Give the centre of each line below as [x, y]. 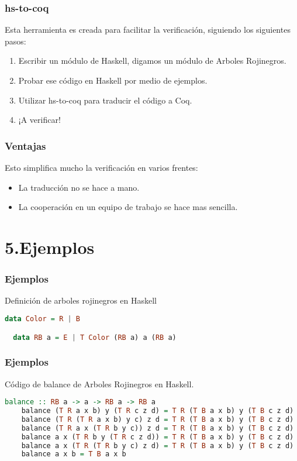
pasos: [15, 41]
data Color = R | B [42, 319]
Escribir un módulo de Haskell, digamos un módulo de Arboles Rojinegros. [152, 61]
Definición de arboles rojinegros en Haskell [81, 300]
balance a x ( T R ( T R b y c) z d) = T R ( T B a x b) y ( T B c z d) [158, 445]
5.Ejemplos [50, 247]
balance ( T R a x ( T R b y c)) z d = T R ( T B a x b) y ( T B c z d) [158, 428]
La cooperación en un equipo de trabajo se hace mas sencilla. [128, 207]
